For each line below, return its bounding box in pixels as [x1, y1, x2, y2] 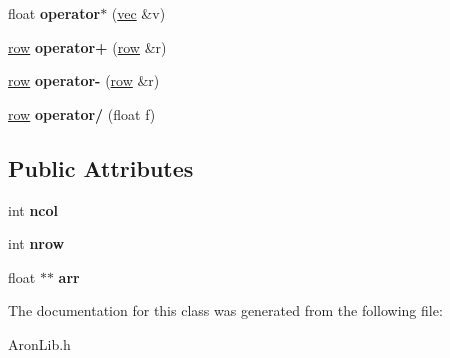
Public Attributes [8, 152, 194, 183]
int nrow [8, 233, 65, 254]
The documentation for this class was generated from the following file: [8, 300, 443, 321]
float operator [8, 3, 101, 23]
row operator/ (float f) [8, 103, 156, 124]
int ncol [8, 199, 59, 220]
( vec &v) [111, 3, 166, 23]
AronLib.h [8, 333, 71, 354]
